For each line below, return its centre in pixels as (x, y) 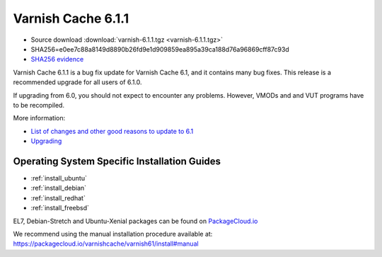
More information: (39, 118)
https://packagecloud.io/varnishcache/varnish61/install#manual (106, 244)
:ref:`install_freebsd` (60, 208)
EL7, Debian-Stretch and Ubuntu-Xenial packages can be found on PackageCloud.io (135, 221)
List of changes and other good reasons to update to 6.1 (112, 131)
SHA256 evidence (57, 59)
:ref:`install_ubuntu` (59, 178)
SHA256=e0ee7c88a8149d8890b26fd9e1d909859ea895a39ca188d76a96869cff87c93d (160, 49)
